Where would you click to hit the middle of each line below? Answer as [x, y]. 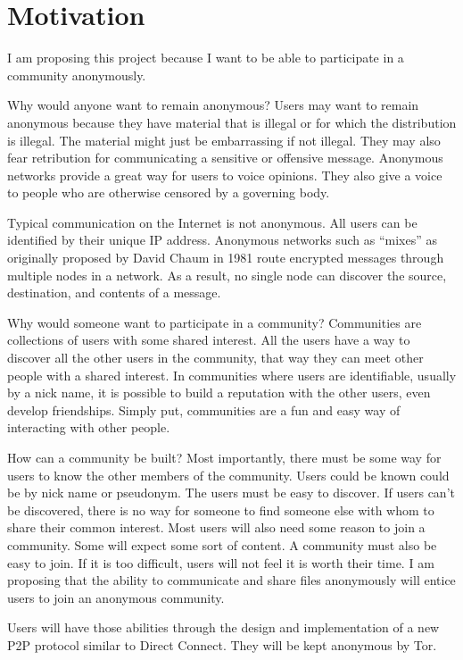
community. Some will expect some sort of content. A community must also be [222, 544]
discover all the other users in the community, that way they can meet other [215, 358]
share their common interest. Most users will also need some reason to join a [216, 527]
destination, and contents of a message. [114, 292]
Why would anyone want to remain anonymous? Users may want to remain [213, 105]
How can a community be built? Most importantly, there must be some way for [224, 457]
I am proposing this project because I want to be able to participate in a [206, 58]
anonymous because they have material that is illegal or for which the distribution [232, 122]
